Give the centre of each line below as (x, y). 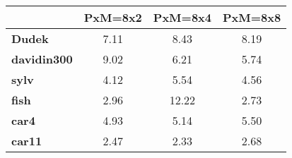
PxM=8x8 (252, 17)
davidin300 (42, 59)
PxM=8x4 (182, 17)
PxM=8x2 (113, 17)
